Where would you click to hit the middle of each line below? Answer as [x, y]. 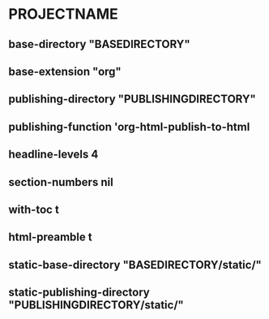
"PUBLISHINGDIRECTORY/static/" [96, 305]
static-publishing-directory [79, 293]
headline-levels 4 [53, 155]
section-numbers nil [61, 182]
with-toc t [34, 209]
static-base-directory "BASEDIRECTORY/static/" [135, 265]
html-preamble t [50, 237]
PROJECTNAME [64, 14]
